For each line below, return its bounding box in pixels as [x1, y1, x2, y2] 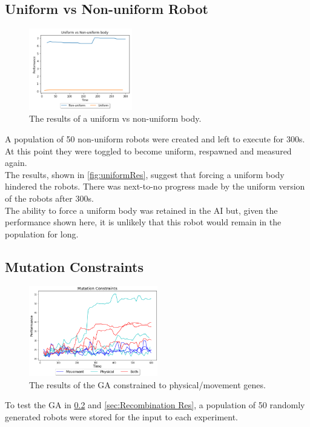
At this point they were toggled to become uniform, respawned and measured [5, 144, 292, 157]
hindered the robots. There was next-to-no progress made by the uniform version [5, 180, 305, 193]
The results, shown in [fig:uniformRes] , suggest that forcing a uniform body [5, 168, 285, 180]
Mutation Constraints [5, 257, 144, 276]
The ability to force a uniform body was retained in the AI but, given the [5, 204, 278, 216]
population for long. [5, 227, 79, 240]
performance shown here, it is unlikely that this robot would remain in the [5, 216, 282, 228]
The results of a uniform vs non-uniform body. [29, 112, 202, 125]
